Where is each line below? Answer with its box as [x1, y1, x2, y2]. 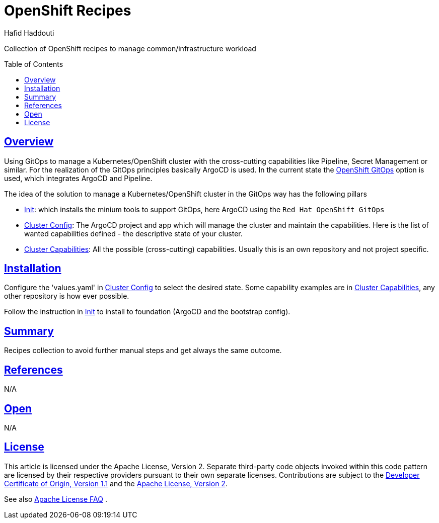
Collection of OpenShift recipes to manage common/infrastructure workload [4, 44, 256, 53]
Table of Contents [4, 59, 63, 68]
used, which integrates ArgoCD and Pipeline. [4, 173, 153, 183]
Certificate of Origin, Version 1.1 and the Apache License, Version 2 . [4, 479, 228, 488]
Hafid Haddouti [4, 28, 54, 37]
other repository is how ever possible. [4, 292, 129, 301]
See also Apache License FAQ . [4, 494, 107, 503]
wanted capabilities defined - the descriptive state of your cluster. [24, 229, 243, 238]
